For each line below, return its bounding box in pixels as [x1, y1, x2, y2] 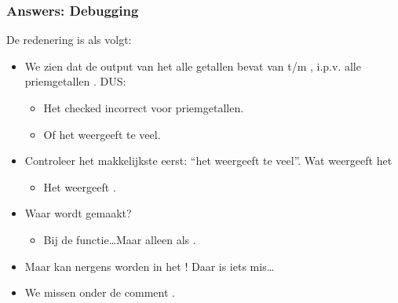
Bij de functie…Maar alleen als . [43, 231, 196, 247]
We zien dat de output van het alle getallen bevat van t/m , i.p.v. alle [24, 57, 361, 74]
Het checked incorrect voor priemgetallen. [43, 100, 244, 115]
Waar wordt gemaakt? [24, 205, 132, 221]
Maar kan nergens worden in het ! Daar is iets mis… [24, 257, 275, 274]
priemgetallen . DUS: [24, 73, 126, 89]
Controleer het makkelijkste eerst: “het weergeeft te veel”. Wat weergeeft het [24, 152, 393, 169]
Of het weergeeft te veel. [43, 126, 161, 142]
